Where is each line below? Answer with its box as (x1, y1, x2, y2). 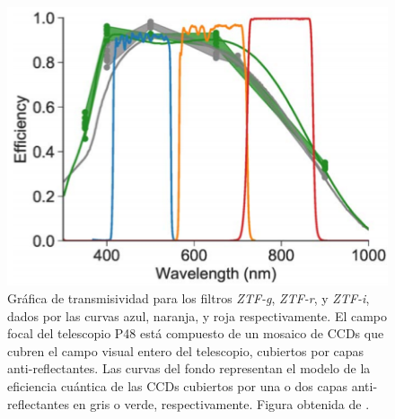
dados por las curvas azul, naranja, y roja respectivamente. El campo (7, 306, 388, 325)
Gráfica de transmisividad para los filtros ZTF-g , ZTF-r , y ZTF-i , (7, 289, 370, 308)
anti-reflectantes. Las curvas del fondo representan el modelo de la (7, 359, 371, 378)
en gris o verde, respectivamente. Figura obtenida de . (73, 394, 370, 413)
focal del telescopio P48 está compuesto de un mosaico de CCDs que (7, 324, 384, 343)
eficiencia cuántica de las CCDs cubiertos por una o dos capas (7, 377, 348, 396)
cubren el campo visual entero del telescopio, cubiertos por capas (7, 341, 364, 360)
